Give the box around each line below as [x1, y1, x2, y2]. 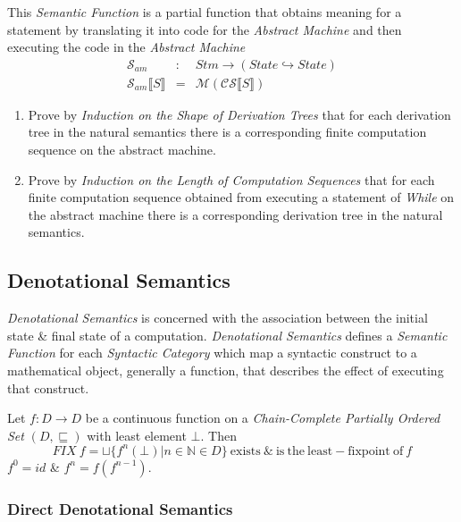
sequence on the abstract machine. [28, 140, 216, 159]
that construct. [7, 378, 89, 397]
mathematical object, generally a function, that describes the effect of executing [7, 360, 444, 379]
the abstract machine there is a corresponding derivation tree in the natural [28, 205, 443, 223]
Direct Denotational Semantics [7, 497, 233, 519]
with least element [87, 425, 187, 444]
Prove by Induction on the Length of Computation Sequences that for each [28, 170, 435, 189]
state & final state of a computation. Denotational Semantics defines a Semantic [7, 325, 448, 344]
